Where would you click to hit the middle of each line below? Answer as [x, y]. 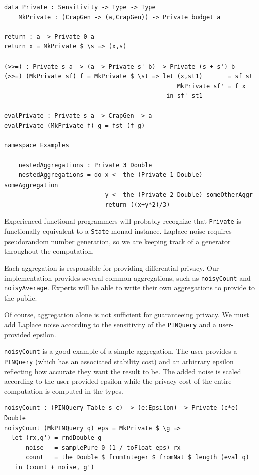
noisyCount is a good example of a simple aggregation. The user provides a [121, 351]
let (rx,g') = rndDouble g [56, 438]
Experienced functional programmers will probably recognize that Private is [123, 221]
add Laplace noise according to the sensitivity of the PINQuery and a [110, 324]
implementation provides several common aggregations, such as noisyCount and [127, 278]
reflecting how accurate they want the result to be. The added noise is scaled [123, 371]
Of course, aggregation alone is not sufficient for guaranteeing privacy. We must [127, 314]
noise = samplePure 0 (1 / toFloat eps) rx [103, 448]
